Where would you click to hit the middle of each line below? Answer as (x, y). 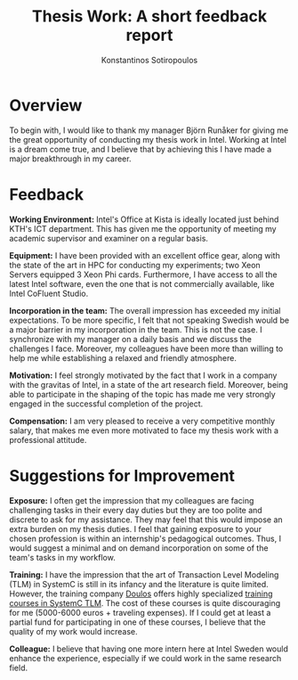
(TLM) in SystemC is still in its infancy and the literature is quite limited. (139, 584)
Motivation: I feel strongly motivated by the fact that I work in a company (143, 375)
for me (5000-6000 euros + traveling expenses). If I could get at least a (140, 612)
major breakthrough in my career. (70, 159)
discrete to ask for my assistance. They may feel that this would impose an (146, 520)
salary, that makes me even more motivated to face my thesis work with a (144, 430)
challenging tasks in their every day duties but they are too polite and (136, 510)
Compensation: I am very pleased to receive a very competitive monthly (142, 421)
